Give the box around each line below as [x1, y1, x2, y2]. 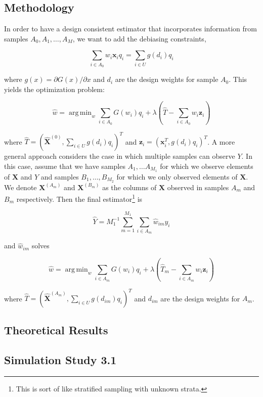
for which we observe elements [160, 160, 253, 171]
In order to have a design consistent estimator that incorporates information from [4, 23, 257, 34]
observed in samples [167, 182, 229, 192]
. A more [207, 136, 235, 147]
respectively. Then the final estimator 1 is [16, 192, 143, 204]
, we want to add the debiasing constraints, [72, 33, 206, 43]
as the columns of [102, 182, 157, 192]
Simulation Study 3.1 [4, 352, 117, 368]
